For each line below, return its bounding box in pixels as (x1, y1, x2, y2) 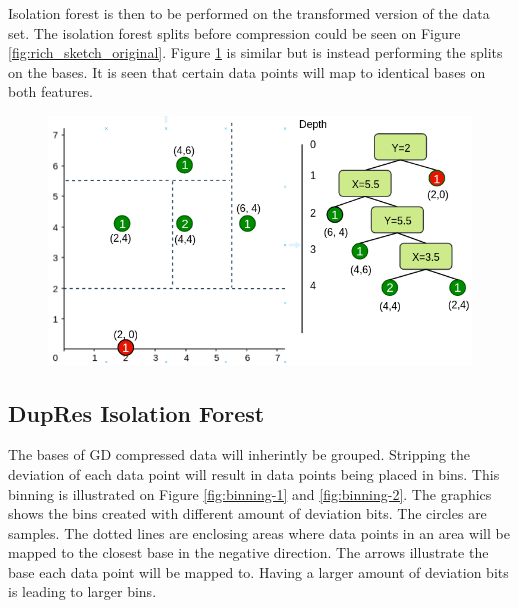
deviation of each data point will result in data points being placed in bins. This (8, 463, 500, 484)
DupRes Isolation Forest (8, 397, 265, 428)
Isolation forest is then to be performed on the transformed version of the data (8, 3, 490, 23)
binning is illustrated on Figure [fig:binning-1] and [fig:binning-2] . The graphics (8, 483, 492, 504)
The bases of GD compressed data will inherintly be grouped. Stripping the (8, 444, 471, 465)
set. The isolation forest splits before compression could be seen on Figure (8, 22, 461, 43)
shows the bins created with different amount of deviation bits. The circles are (8, 503, 487, 524)
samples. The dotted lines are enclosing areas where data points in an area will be (8, 522, 510, 543)
